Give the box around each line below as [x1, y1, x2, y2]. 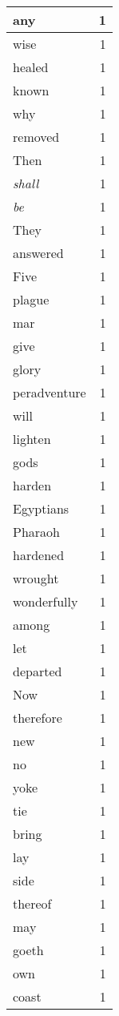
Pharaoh [13, 522, 60, 541]
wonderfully [13, 592, 78, 611]
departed [13, 662, 62, 680]
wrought [13, 569, 59, 587]
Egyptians [13, 499, 69, 518]
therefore [13, 708, 62, 727]
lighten [13, 429, 51, 448]
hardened [13, 546, 65, 564]
